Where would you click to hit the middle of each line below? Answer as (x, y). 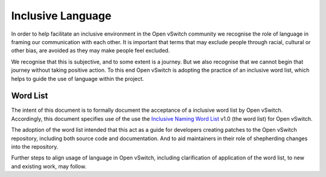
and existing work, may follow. (49, 166)
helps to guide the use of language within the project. (78, 79)
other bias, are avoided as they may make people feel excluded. (91, 51)
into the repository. (35, 146)
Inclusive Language (61, 16)
